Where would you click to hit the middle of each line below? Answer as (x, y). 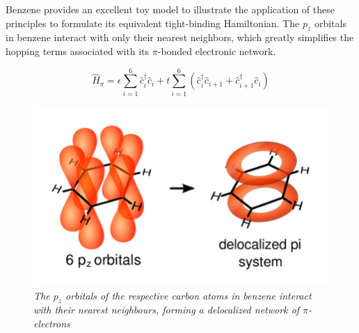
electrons (52, 324)
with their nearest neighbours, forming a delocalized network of (166, 310)
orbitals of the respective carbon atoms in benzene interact (189, 295)
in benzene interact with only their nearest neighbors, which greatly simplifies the (180, 37)
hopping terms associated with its (78, 51)
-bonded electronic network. (217, 51)
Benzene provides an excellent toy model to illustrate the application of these (170, 9)
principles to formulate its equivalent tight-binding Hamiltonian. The (153, 23)
